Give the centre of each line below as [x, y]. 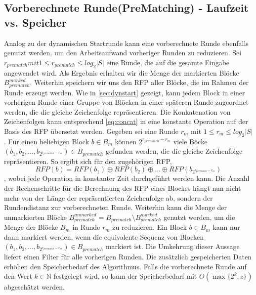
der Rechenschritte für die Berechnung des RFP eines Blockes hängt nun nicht [123, 188]
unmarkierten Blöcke [36, 217]
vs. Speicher [35, 22]
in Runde [86, 227]
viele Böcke [190, 141]
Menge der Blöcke [31, 227]
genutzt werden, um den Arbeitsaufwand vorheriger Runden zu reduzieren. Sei [123, 53]
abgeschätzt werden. [34, 287]
